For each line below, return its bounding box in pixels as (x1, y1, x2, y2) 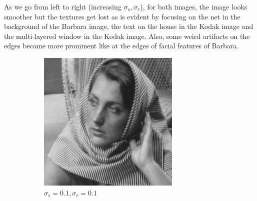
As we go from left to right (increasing (4, 1, 121, 11)
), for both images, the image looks (140, 1, 247, 11)
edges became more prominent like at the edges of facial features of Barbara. (4, 40, 239, 51)
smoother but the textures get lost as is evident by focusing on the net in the (4, 11, 240, 21)
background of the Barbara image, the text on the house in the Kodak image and (4, 21, 253, 31)
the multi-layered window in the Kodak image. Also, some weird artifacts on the (4, 30, 250, 41)
